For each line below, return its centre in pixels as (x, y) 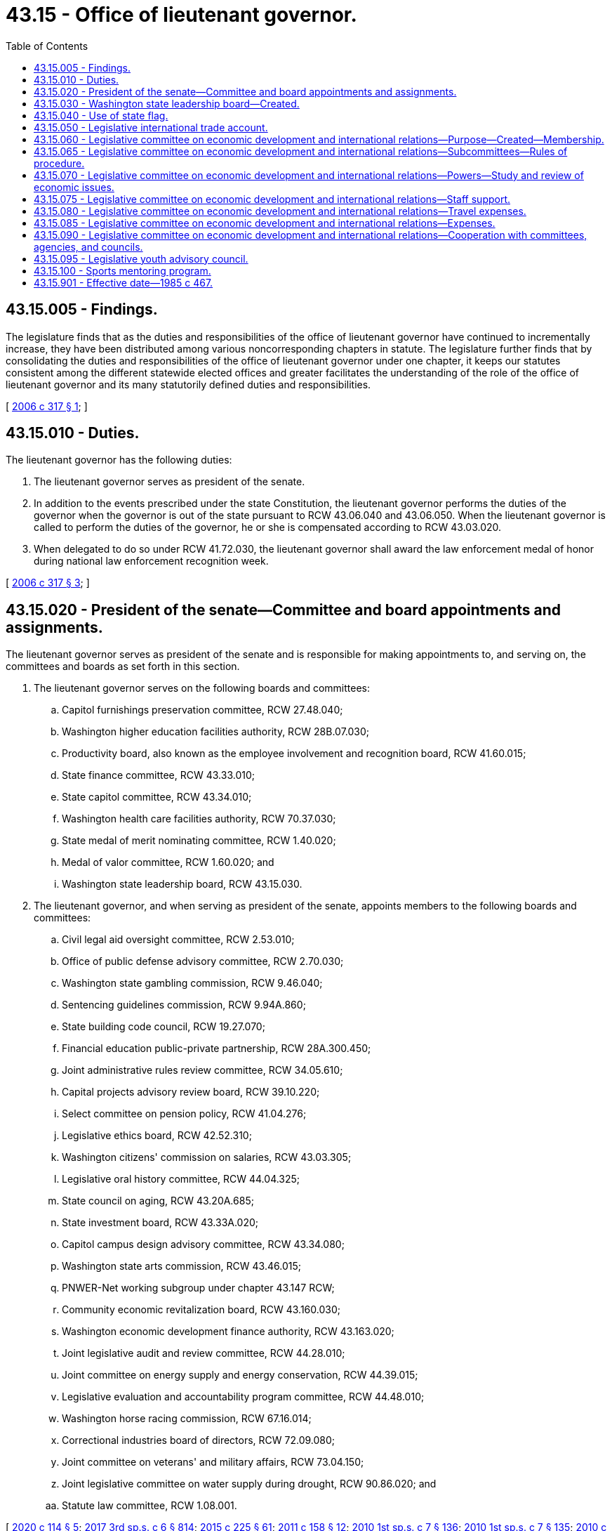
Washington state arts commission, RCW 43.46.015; (181, 1266)
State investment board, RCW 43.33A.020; (160, 1223)
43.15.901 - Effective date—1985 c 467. (124, 282)
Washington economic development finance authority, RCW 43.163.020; (228, 1332)
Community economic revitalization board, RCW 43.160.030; (201, 1310)
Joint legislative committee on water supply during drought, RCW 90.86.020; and (249, 1484)
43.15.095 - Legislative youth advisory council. (141, 258)
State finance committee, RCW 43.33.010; (158, 775)
